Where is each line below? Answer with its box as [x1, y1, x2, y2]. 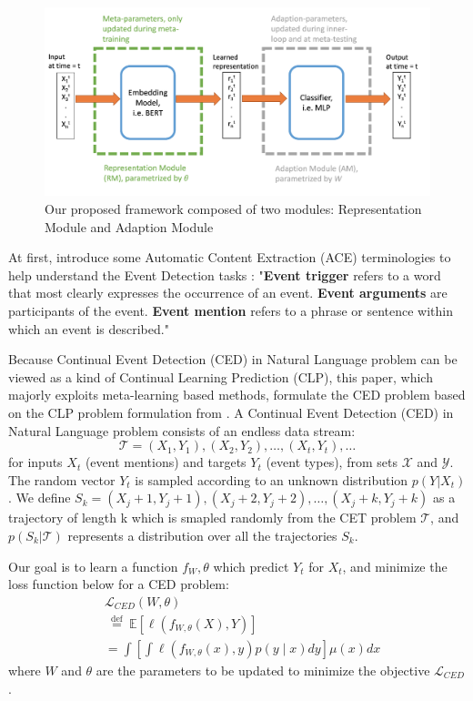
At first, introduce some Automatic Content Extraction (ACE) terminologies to [8, 248, 451, 267]
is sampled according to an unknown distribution [135, 470, 408, 489]
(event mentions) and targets [85, 452, 247, 472]
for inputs [8, 452, 63, 472]
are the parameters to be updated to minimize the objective [96, 661, 430, 680]
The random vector [8, 470, 116, 489]
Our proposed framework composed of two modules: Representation [45, 199, 422, 218]
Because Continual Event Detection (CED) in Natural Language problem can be [8, 350, 458, 369]
